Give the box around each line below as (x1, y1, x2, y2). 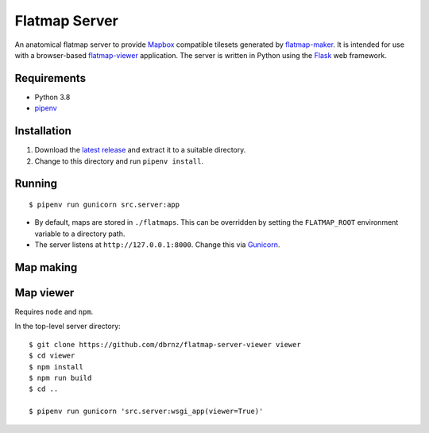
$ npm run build (29, 373, 92, 382)
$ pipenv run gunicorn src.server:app (29, 199, 180, 209)
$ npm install (29, 362, 83, 371)
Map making (14, 261, 78, 274)
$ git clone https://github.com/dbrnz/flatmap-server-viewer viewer (29, 340, 301, 349)
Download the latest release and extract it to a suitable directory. (34, 145, 246, 155)
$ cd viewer (29, 351, 75, 361)
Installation (14, 124, 71, 138)
